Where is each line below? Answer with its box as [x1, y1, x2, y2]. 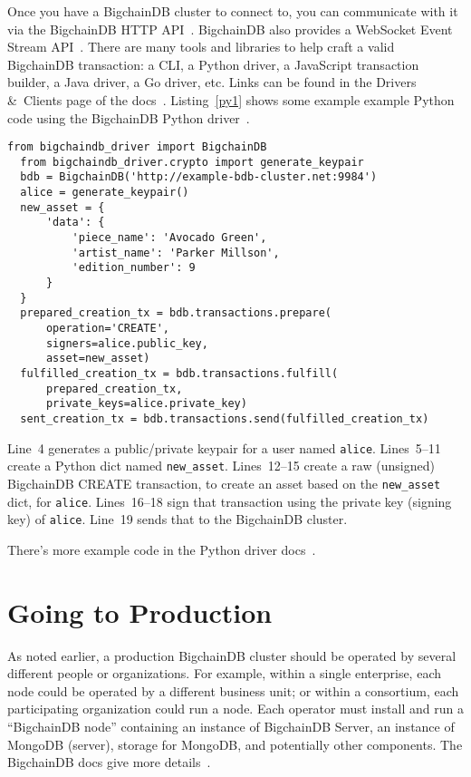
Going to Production [7, 593, 273, 630]
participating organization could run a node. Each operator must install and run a [7, 699, 464, 718]
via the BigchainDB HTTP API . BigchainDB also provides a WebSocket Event [7, 19, 453, 38]
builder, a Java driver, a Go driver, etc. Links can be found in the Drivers [7, 73, 417, 92]
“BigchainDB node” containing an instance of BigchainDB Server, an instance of [7, 717, 455, 735]
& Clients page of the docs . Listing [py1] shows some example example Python [7, 90, 455, 109]
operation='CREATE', [45, 322, 169, 335]
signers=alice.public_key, [45, 336, 208, 350]
